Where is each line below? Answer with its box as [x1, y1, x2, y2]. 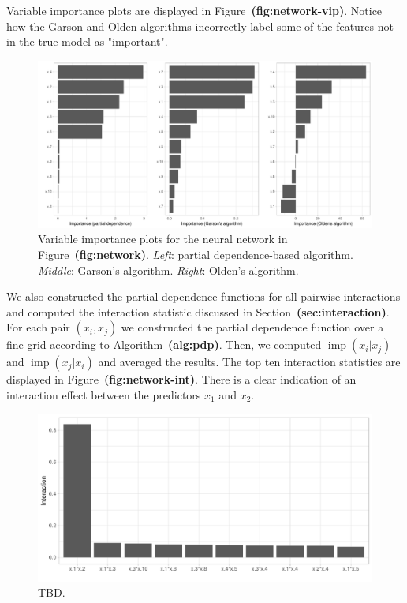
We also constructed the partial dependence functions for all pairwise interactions [6, 288, 401, 305]
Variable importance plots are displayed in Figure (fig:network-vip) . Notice [6, 2, 383, 18]
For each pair [6, 319, 70, 335]
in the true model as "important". [6, 33, 168, 50]
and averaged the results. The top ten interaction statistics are [98, 354, 401, 370]
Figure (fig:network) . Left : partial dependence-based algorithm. [38, 245, 353, 262]
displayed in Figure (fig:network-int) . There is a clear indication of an [6, 371, 357, 388]
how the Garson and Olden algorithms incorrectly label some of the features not [6, 17, 394, 34]
